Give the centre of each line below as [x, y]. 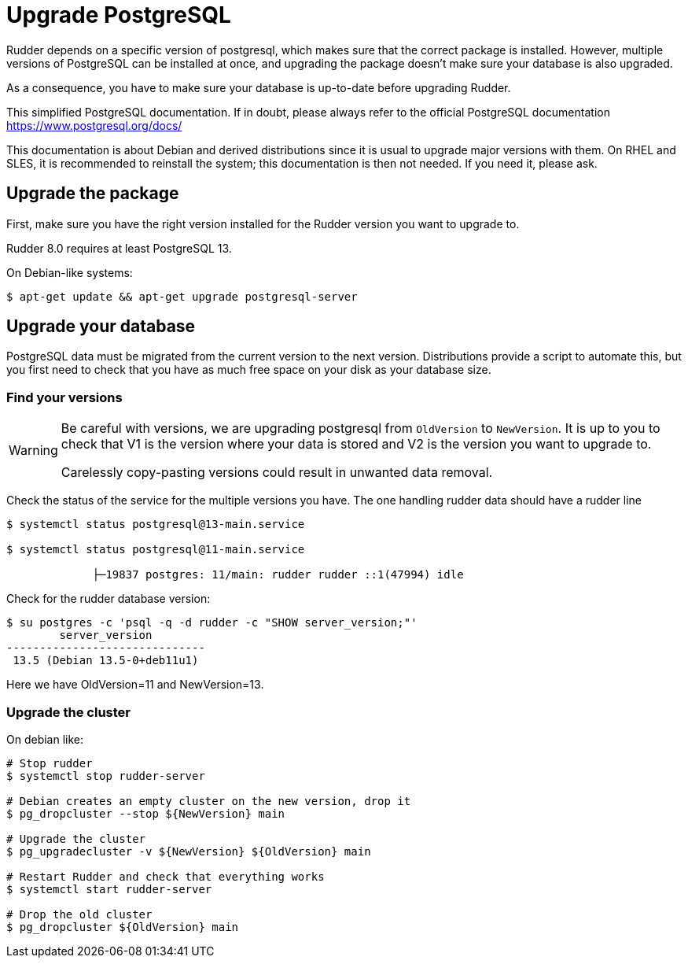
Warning [33, 451]
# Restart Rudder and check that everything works [166, 876]
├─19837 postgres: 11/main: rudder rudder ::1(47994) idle [278, 575]
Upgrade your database [101, 327]
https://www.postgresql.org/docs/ [94, 125]
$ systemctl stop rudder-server [106, 776]
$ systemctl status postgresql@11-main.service [156, 550]
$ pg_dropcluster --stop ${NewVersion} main [146, 813]
